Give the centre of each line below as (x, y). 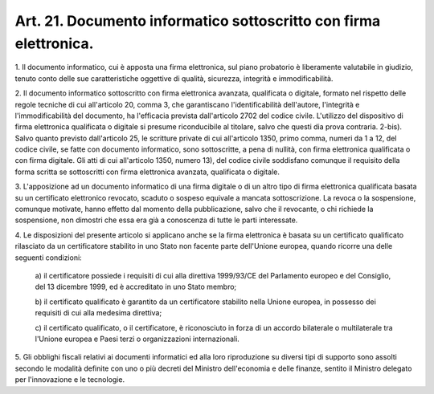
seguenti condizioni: (48, 258)
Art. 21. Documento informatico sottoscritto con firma (198, 21)
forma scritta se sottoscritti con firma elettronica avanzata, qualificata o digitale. (147, 172)
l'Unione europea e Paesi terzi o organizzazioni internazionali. (137, 339)
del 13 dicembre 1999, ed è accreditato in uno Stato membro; (136, 287)
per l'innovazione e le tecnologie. (70, 380)
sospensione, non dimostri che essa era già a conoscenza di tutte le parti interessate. (156, 220)
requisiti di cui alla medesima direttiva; (98, 313)
